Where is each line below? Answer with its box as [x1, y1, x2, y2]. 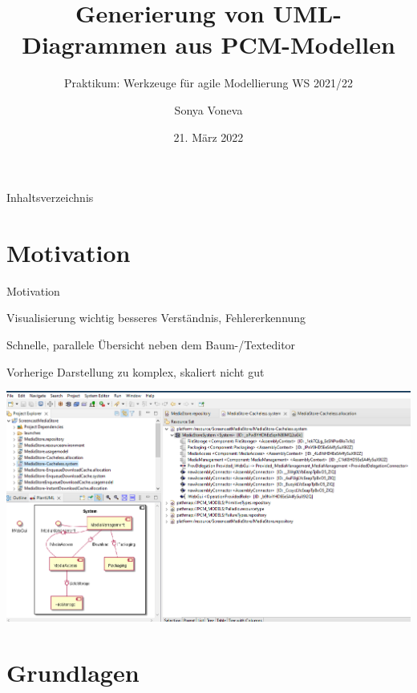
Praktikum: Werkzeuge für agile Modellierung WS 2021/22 [63, 75, 354, 91]
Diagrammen [22, 28, 167, 61]
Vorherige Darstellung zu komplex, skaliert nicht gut [6, 363, 265, 380]
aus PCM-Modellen [175, 28, 395, 61]
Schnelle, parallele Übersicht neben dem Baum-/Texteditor [6, 336, 296, 353]
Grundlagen [6, 655, 140, 688]
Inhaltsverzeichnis [6, 189, 94, 206]
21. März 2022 [173, 128, 244, 145]
